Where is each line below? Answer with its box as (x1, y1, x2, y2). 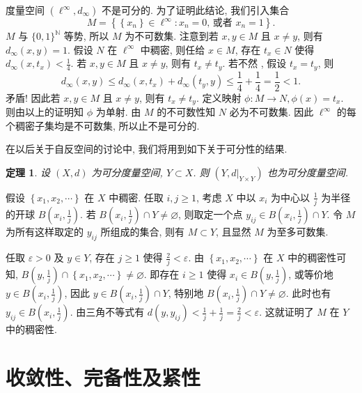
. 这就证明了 (259, 305, 314, 319)
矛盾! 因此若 (6, 90, 61, 105)
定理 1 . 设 (6, 164, 50, 179)
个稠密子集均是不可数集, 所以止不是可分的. (6, 118, 200, 132)
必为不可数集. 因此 (229, 105, 314, 119)
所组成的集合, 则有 (100, 224, 184, 239)
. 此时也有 (285, 286, 331, 300)
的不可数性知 (157, 105, 216, 119)
